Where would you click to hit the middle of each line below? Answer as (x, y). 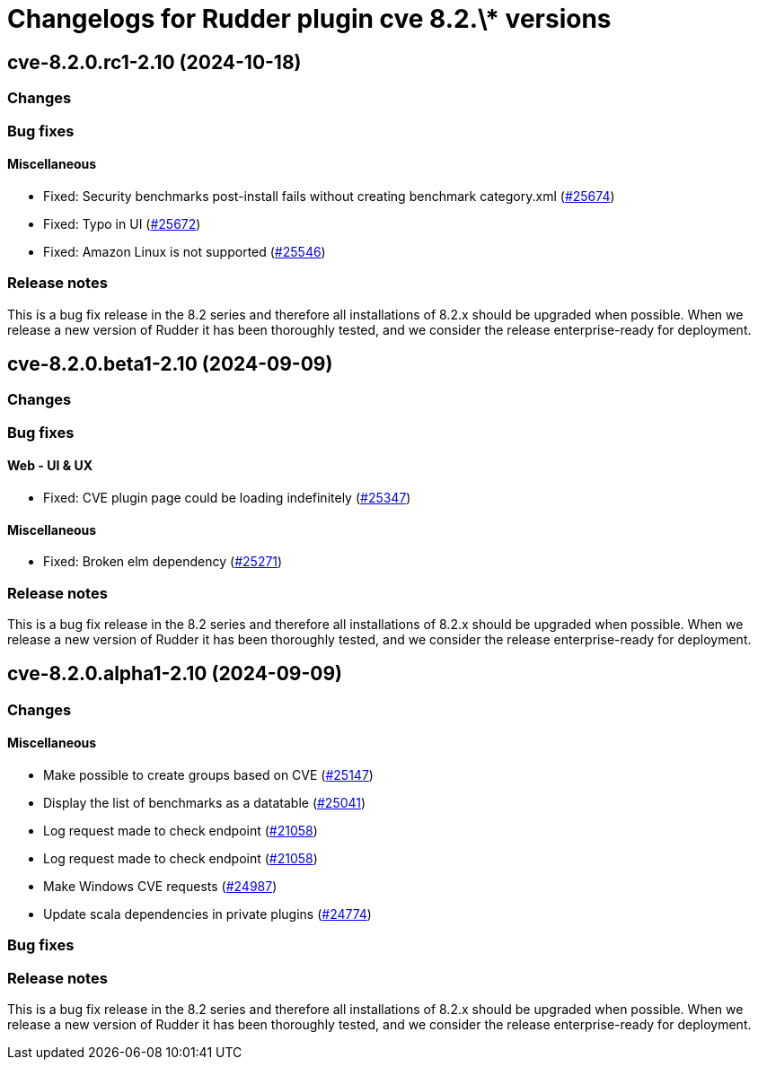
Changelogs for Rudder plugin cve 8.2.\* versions (309, 19)
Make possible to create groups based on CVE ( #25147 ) (208, 774)
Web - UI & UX (50, 466)
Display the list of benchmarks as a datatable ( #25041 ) (205, 802)
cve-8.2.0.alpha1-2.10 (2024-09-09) (175, 674)
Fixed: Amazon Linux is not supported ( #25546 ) (185, 251)
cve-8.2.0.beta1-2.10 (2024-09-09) (170, 363)
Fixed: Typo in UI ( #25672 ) (122, 223)
